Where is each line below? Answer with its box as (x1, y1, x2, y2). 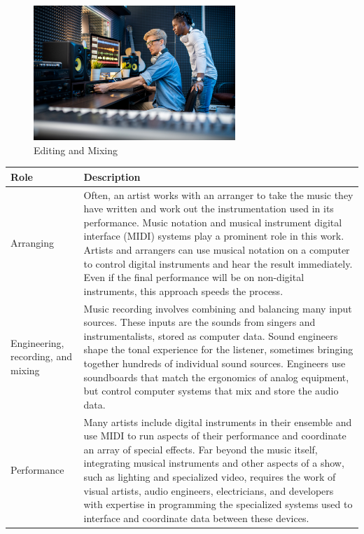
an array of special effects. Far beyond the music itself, (83, 441, 318, 456)
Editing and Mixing (34, 142, 118, 157)
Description (83, 169, 141, 184)
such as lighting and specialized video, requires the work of (83, 469, 336, 484)
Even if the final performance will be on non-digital (83, 270, 304, 285)
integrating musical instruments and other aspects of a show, (83, 456, 344, 470)
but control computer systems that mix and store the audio (83, 383, 339, 398)
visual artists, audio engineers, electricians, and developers (83, 483, 334, 498)
